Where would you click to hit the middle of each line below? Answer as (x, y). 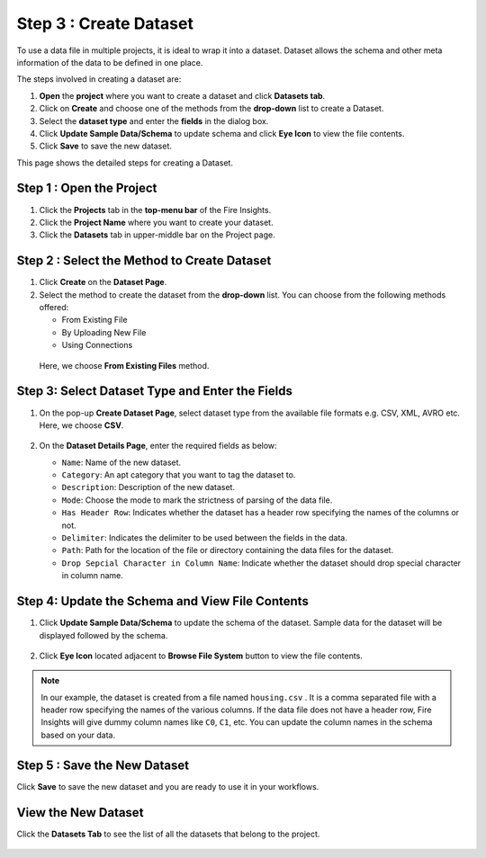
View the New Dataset (80, 813)
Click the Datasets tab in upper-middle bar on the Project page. (157, 235)
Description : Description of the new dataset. (148, 487)
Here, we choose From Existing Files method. (124, 365)
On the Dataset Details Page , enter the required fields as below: (158, 446)
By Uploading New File (104, 332)
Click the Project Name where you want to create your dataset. (156, 222)
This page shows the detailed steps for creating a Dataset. (125, 163)
